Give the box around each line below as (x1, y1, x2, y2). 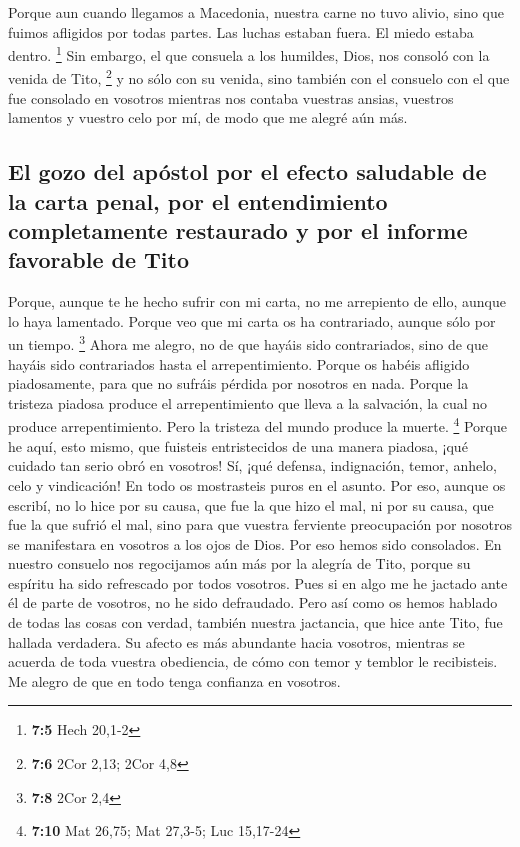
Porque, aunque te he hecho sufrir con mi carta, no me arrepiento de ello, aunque (8, 291, 506, 312)
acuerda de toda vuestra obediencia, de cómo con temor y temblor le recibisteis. (8, 651, 498, 672)
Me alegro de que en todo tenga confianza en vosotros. (8, 670, 341, 691)
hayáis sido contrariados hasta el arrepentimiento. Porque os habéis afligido (8, 353, 470, 374)
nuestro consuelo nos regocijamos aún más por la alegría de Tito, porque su (8, 553, 471, 574)
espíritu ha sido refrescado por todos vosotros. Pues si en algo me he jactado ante (8, 572, 508, 593)
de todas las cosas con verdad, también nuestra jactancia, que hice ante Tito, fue (8, 612, 503, 633)
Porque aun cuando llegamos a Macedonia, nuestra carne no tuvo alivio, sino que (8, 2, 505, 22)
